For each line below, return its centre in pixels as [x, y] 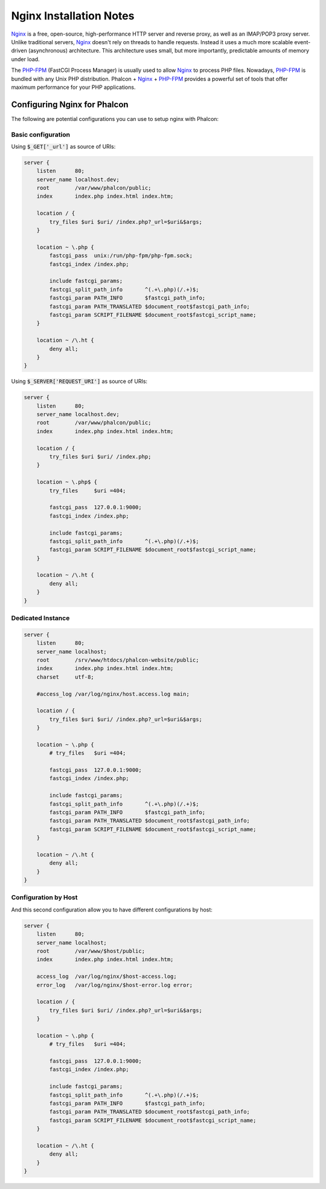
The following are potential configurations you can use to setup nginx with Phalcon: [115, 119]
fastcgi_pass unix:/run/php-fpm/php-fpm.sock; [121, 256]
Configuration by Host [44, 897]
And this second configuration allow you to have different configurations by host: [112, 910]
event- [302, 42]
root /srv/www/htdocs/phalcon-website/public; [118, 660]
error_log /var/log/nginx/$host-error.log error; [115, 985]
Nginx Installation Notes [73, 16]
